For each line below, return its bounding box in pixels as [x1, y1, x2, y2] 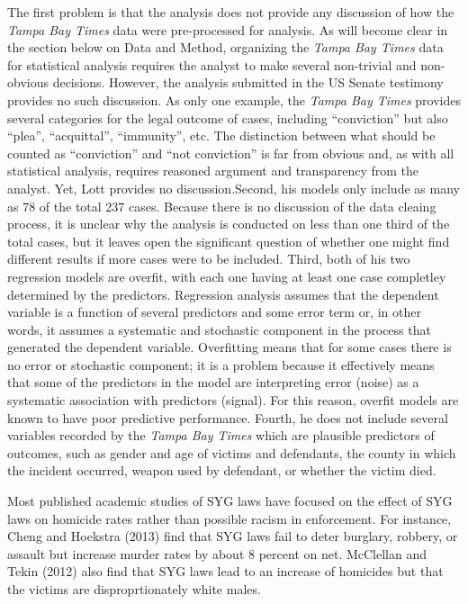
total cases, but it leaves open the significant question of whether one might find [7, 231, 450, 250]
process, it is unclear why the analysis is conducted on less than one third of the [7, 214, 450, 233]
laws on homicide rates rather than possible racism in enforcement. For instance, [7, 509, 452, 527]
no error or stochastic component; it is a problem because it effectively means [7, 355, 435, 374]
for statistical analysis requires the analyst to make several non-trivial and [7, 55, 417, 74]
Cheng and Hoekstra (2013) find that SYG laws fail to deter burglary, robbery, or [7, 527, 458, 545]
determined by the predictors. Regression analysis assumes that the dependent [7, 284, 439, 303]
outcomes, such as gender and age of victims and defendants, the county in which [7, 443, 456, 462]
